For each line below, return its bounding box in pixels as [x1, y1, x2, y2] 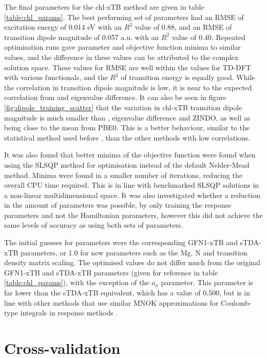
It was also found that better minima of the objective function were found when [4, 149, 256, 160]
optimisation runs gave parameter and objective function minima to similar [4, 42, 241, 52]
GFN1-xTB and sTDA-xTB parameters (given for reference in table [4, 267, 218, 277]
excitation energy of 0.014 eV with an [4, 22, 122, 32]
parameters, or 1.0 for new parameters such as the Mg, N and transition [21, 247, 247, 257]
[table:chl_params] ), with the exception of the [4, 277, 149, 288]
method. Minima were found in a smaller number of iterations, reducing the [4, 169, 242, 180]
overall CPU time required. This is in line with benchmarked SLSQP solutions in [4, 180, 259, 190]
